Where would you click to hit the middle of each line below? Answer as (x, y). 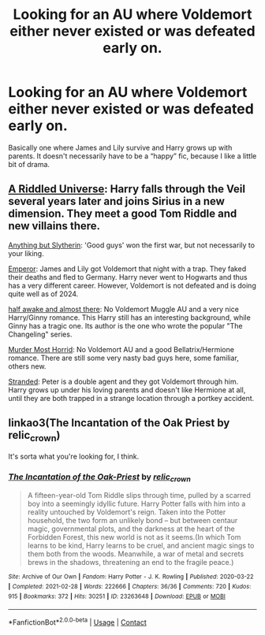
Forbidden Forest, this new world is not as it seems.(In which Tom (134, 537)
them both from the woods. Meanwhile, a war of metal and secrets (136, 554)
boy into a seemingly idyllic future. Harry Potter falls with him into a (136, 504)
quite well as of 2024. (43, 294)
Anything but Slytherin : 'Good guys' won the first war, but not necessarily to (131, 245)
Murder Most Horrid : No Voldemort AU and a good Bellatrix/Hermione (121, 349)
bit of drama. (29, 164)
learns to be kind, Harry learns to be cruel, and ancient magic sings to (141, 546)
